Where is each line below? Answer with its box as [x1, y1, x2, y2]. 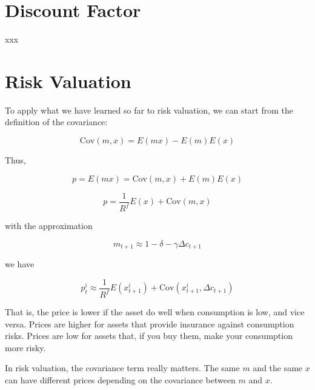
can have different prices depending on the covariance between [5, 374, 236, 386]
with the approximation [5, 219, 93, 232]
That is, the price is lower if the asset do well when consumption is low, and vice [5, 306, 305, 318]
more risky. [5, 341, 46, 354]
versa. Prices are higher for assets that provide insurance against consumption [5, 317, 294, 330]
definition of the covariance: [5, 115, 108, 128]
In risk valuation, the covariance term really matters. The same [5, 361, 240, 374]
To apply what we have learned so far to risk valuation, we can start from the [5, 103, 294, 116]
